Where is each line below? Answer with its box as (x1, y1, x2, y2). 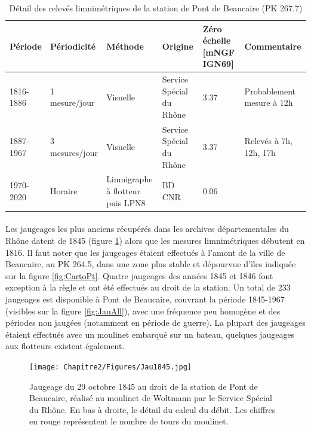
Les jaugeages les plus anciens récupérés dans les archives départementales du (5, 222, 289, 235)
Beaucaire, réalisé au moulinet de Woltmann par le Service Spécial (29, 392, 272, 404)
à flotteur (106, 185, 140, 197)
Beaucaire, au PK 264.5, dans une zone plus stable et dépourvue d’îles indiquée (5, 258, 296, 270)
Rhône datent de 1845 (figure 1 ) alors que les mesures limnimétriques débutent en (5, 234, 305, 246)
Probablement (244, 84, 296, 97)
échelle (202, 34, 231, 47)
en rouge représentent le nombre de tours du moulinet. (29, 415, 229, 427)
